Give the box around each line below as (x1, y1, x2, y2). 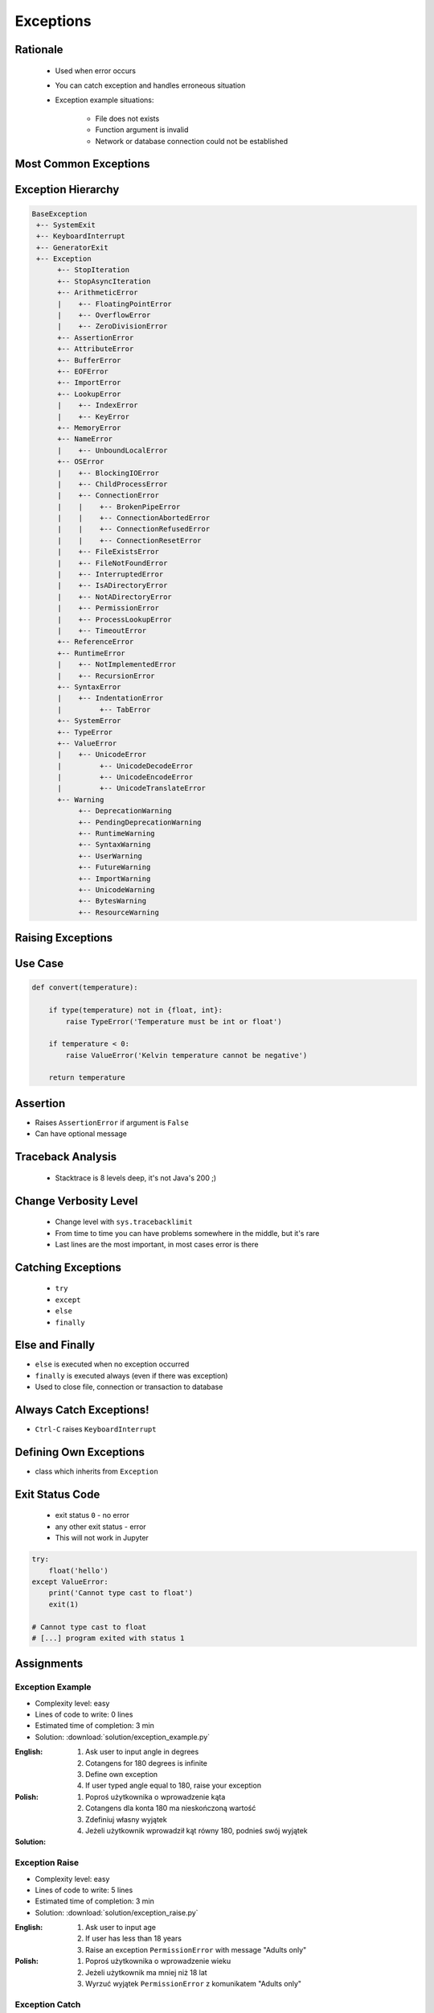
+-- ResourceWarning (78, 907, 160, 917)
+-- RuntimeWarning (78, 829, 156, 838)
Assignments (14, 1657, 84, 1671)
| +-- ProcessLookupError (57, 614, 172, 624)
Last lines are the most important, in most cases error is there (55, 1239, 259, 1249)
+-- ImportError (57, 378, 121, 387)
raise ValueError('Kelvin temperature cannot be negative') (65, 1051, 308, 1060)
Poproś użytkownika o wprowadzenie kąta (85, 1792, 226, 1801)
